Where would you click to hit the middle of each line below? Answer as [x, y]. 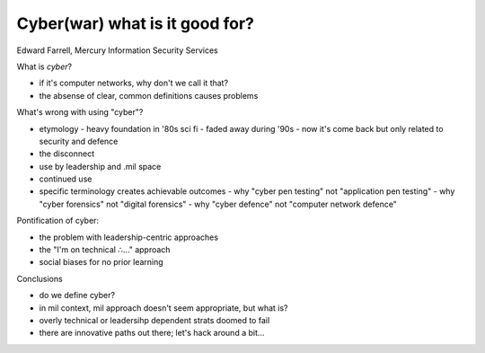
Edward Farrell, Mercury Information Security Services [118, 50]
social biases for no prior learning [101, 262]
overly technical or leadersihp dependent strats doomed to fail [154, 320]
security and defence [79, 141]
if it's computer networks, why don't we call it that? [134, 83]
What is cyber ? [44, 66]
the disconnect [66, 154]
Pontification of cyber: [57, 221]
